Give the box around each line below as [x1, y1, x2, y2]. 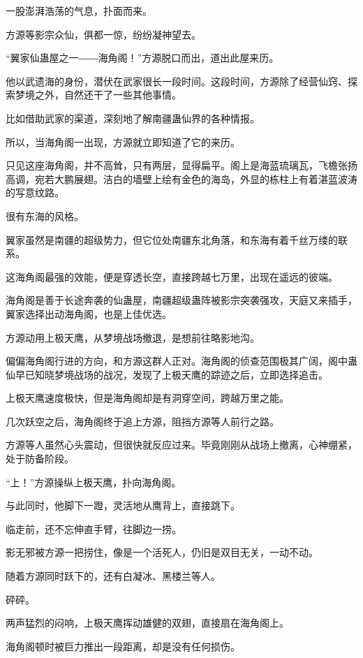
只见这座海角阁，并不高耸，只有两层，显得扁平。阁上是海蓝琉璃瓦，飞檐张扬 [6, 158, 357, 173]
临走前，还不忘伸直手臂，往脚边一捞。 [6, 521, 181, 536]
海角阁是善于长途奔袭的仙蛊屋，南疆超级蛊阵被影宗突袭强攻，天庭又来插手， [6, 293, 357, 307]
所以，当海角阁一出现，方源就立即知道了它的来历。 [6, 134, 240, 149]
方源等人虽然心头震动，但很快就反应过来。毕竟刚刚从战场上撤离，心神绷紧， [6, 437, 357, 452]
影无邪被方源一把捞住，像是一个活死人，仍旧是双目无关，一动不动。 [6, 545, 318, 560]
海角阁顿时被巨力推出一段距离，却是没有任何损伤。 [6, 638, 240, 653]
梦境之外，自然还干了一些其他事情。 [15, 87, 181, 102]
